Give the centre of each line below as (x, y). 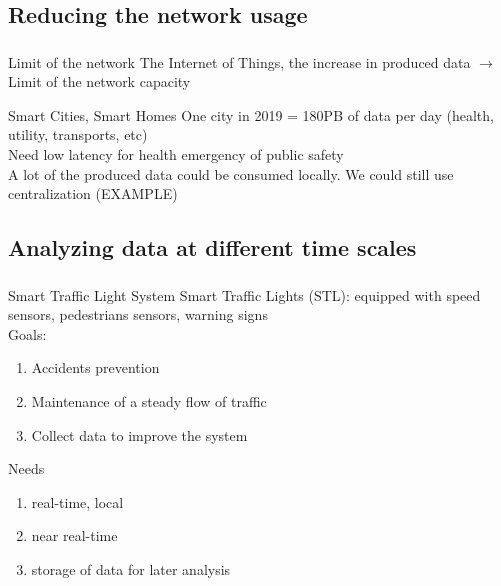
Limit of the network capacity (99, 81)
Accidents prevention (95, 367)
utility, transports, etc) (78, 134)
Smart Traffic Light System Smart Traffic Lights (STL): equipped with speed (244, 294)
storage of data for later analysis (131, 568)
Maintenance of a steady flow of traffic (149, 400)
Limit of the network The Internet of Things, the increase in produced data (239, 61)
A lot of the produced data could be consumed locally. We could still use (231, 173)
